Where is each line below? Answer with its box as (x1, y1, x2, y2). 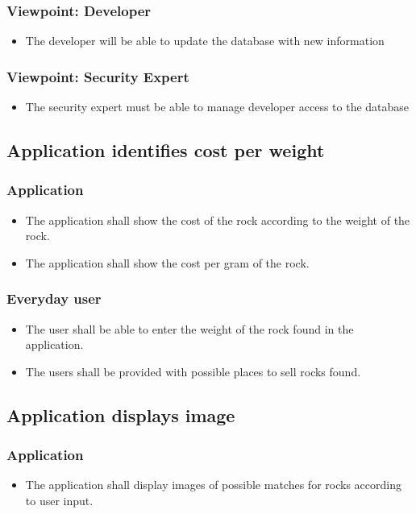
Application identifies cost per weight (6, 138, 325, 163)
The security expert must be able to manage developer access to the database (25, 98, 410, 115)
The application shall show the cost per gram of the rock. (25, 254, 310, 271)
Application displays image (6, 402, 235, 427)
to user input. (25, 492, 94, 508)
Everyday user (6, 288, 102, 309)
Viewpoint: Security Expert (6, 66, 189, 86)
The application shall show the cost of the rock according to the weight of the (25, 211, 410, 228)
